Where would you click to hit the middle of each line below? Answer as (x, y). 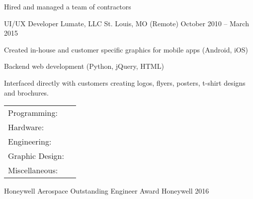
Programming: (33, 113)
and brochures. (27, 92)
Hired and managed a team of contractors (68, 6)
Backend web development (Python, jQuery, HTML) (84, 66)
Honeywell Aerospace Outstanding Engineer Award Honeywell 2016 (107, 191)
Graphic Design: (36, 156)
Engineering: (30, 142)
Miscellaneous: (33, 170)
